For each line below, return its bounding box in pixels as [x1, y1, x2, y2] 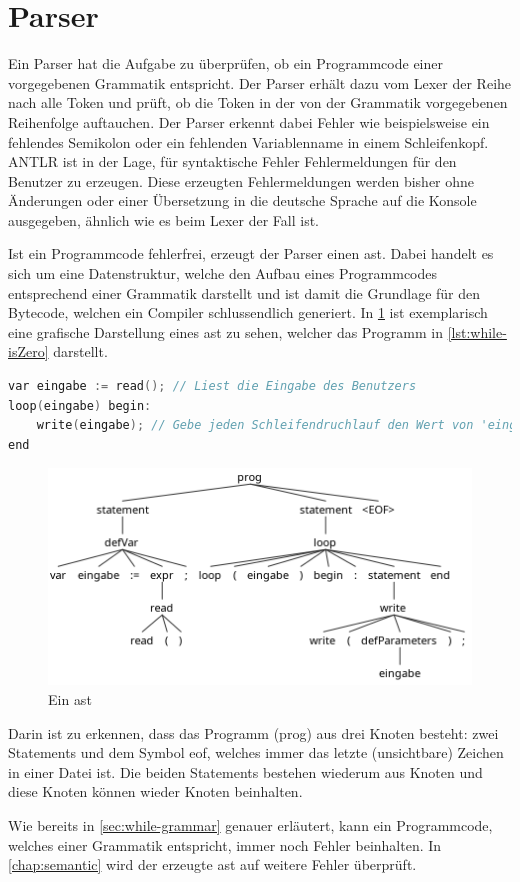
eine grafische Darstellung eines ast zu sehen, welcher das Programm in [8, 321, 444, 342]
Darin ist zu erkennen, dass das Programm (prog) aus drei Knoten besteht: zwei [8, 722, 499, 743]
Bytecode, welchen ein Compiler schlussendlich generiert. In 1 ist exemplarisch [8, 302, 488, 323]
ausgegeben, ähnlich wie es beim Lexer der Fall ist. [8, 209, 320, 230]
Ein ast [48, 688, 92, 709]
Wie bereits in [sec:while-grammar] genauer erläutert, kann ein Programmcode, [8, 814, 493, 835]
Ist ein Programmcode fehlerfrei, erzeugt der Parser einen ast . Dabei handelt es [8, 243, 494, 264]
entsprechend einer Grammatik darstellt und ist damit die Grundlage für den [8, 282, 481, 303]
